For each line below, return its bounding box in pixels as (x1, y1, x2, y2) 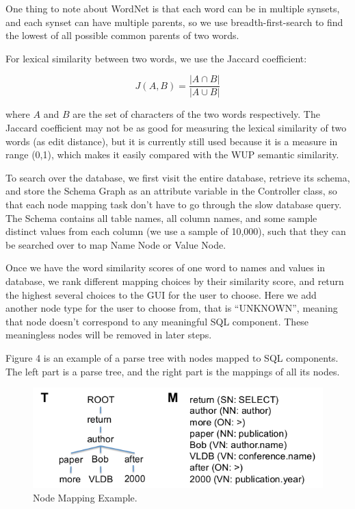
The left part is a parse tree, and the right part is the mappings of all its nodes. (5, 364, 340, 378)
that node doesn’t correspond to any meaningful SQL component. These (5, 314, 309, 328)
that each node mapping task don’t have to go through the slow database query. (5, 197, 342, 211)
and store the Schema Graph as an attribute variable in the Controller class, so (5, 184, 337, 198)
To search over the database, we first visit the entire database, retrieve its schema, (5, 170, 350, 184)
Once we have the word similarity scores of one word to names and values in (5, 260, 326, 275)
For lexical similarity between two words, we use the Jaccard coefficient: (5, 51, 307, 65)
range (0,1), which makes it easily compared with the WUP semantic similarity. (5, 147, 339, 162)
